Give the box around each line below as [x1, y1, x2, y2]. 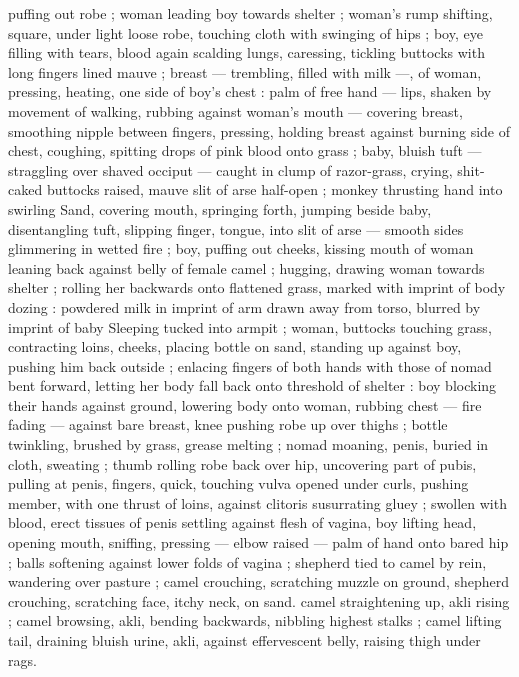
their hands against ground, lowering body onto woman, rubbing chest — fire [8, 394, 482, 415]
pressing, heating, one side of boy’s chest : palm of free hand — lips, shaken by [8, 81, 492, 102]
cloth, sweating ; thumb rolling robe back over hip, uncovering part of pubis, [8, 453, 477, 474]
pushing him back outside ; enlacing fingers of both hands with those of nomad [8, 355, 492, 376]
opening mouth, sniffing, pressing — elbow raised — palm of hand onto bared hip [8, 532, 509, 553]
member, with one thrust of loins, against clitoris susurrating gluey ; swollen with [8, 492, 507, 513]
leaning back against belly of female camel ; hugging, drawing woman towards [8, 257, 485, 278]
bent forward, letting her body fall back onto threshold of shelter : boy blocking [8, 375, 497, 396]
